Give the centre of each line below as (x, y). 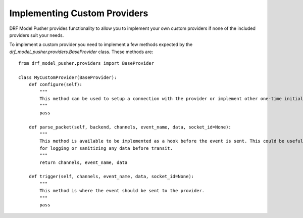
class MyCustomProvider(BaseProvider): (68, 77)
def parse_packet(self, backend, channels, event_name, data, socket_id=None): (130, 127)
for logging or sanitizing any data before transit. (106, 148)
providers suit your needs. (37, 35)
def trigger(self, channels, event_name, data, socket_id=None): (111, 177)
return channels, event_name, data (84, 162)
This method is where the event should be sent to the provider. (122, 191)
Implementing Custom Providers (79, 13)
